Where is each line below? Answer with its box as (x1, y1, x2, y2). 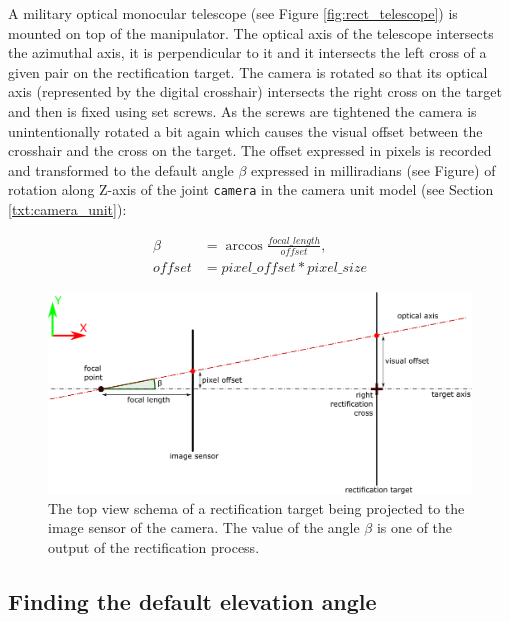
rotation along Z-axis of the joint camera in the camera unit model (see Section (8, 179, 494, 200)
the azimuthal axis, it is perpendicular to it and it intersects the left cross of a (8, 42, 487, 63)
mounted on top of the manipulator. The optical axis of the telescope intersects (8, 22, 494, 43)
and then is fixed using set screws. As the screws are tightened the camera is (8, 100, 477, 121)
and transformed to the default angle (8, 159, 234, 180)
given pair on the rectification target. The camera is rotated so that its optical (8, 61, 488, 82)
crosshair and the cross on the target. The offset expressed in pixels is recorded (8, 140, 492, 161)
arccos (225, 238, 263, 253)
